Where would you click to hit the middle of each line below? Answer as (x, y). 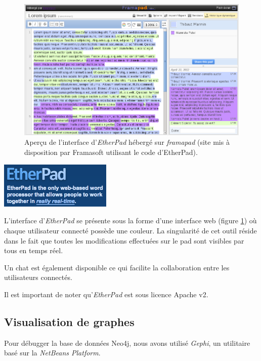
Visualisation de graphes (69, 321)
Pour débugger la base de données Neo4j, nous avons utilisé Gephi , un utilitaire (127, 343)
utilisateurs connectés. (38, 277)
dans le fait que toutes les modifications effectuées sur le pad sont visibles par (124, 240)
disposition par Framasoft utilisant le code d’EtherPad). (111, 152)
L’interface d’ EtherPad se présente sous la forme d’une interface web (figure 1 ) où (130, 220)
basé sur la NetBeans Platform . (52, 353)
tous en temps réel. (34, 250)
